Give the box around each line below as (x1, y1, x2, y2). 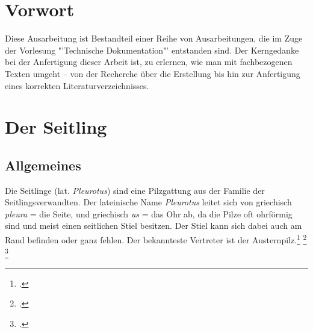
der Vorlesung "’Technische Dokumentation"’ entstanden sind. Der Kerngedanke (5, 43, 299, 56)
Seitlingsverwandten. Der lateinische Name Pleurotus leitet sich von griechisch (5, 196, 292, 208)
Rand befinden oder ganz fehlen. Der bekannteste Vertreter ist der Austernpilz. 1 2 (5, 232, 307, 246)
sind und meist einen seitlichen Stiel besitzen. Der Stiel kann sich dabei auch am (5, 219, 302, 232)
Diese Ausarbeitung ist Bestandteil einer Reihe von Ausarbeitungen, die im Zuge (5, 32, 303, 45)
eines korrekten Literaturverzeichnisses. (5, 79, 149, 92)
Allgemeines (5, 155, 81, 174)
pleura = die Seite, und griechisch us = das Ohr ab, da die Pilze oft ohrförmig (5, 207, 293, 220)
